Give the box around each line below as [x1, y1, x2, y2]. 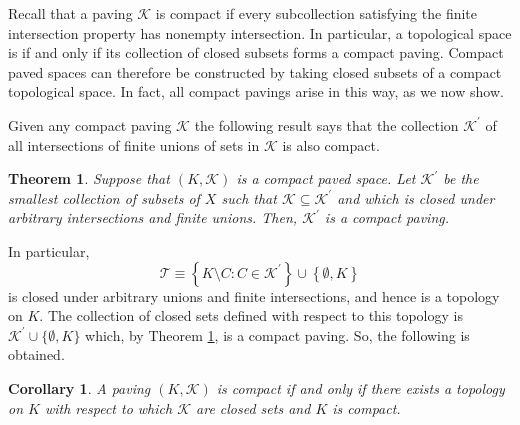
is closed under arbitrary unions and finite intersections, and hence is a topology [8, 285, 500, 306]
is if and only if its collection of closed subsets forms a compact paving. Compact [8, 42, 504, 63]
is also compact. [282, 134, 380, 155]
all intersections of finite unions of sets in [8, 134, 260, 155]
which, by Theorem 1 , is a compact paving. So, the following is [85, 324, 470, 345]
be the [443, 168, 479, 189]
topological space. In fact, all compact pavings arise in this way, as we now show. [8, 81, 504, 102]
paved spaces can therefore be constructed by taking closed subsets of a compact [8, 61, 502, 82]
